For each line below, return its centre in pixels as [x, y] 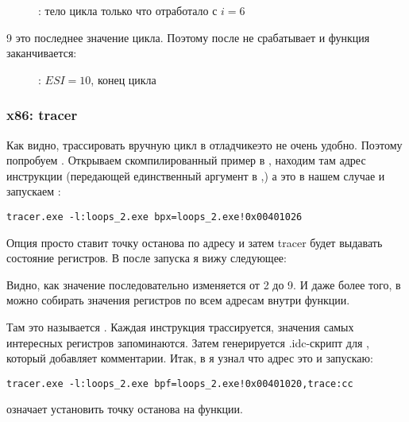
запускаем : [34, 191]
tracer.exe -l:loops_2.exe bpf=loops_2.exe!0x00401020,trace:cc [180, 383]
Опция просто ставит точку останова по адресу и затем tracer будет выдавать [195, 242]
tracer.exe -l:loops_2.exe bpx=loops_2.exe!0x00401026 [154, 217]
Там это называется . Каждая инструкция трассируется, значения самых [180, 327]
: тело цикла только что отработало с [128, 10]
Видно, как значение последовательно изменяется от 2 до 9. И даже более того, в [204, 284]
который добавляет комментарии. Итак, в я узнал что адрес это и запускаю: [190, 358]
